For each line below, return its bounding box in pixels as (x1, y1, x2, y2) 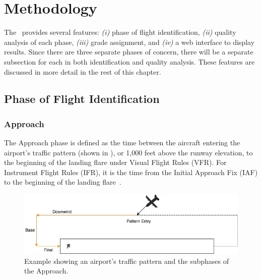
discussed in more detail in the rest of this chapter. (4, 66, 161, 77)
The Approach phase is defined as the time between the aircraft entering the (4, 137, 240, 148)
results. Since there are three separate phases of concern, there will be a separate (4, 46, 253, 57)
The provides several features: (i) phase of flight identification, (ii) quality (4, 27, 236, 37)
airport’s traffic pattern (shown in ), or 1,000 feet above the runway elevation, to (4, 147, 253, 157)
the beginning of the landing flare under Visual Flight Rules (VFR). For (4, 157, 227, 168)
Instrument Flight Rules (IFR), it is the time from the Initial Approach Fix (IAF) (4, 166, 258, 177)
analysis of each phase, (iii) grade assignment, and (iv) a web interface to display (4, 36, 255, 47)
